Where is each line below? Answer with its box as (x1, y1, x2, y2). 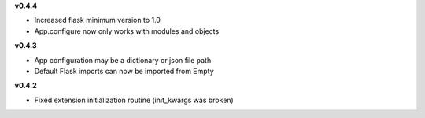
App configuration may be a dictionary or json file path (34, 55, 212, 65)
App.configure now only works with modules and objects (34, 26, 220, 35)
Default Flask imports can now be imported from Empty (34, 66, 214, 76)
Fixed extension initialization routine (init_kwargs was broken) (34, 95, 234, 105)
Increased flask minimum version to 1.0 (34, 16, 161, 25)
